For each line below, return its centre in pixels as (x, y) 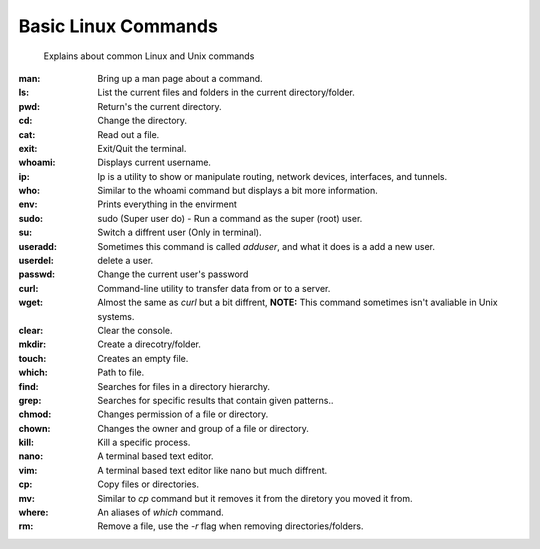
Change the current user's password (173, 274)
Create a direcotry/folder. (149, 344)
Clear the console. (135, 330)
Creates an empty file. (143, 358)
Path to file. (121, 372)
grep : (30, 400)
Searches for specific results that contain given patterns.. (215, 400)
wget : (31, 302)
